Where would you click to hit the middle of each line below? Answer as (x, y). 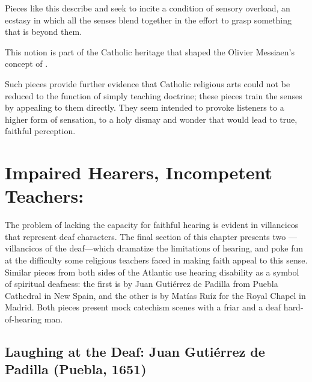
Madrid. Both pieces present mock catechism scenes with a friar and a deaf (143, 307)
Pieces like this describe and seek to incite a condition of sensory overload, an (148, 8)
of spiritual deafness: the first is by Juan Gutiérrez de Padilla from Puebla (142, 284)
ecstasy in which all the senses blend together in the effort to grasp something (148, 20)
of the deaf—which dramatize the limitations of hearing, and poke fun (174, 248)
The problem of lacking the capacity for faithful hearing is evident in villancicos (152, 225)
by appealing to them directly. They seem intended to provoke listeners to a (145, 107)
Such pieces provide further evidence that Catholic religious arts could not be (148, 83)
